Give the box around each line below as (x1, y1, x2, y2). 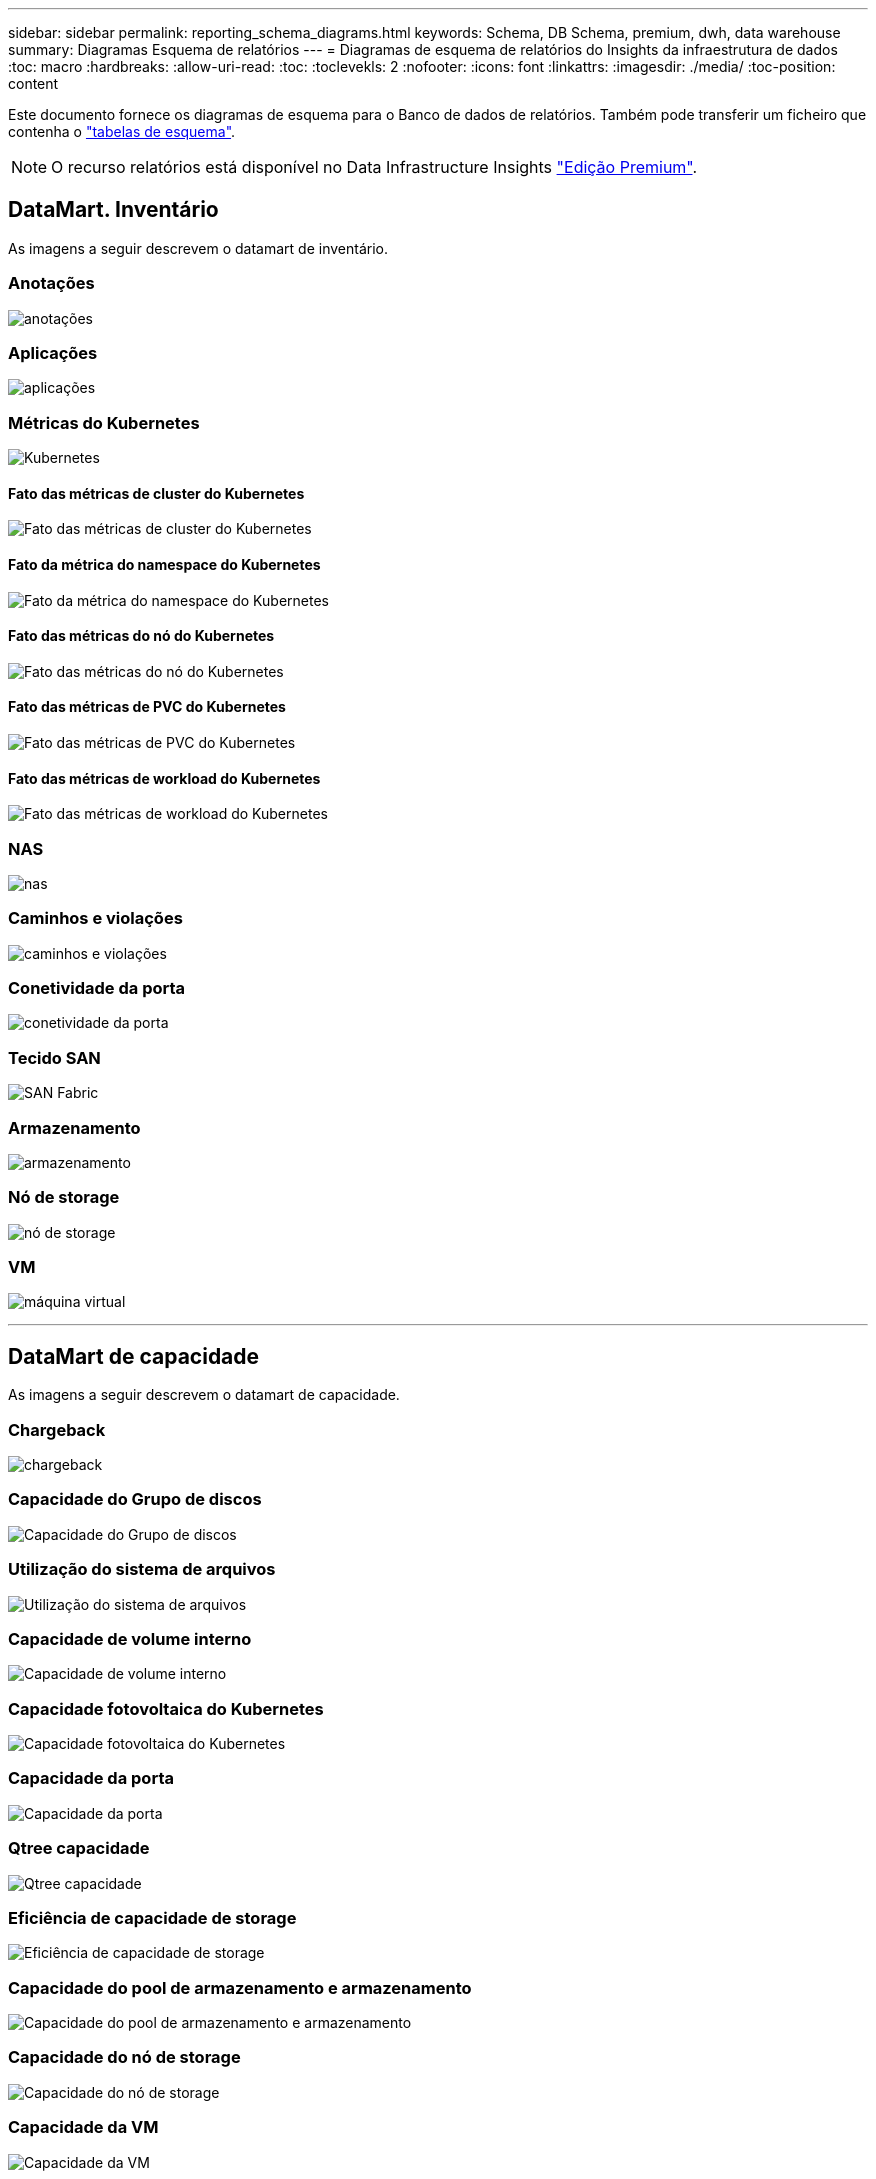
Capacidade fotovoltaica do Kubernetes (8, 1698, 324, 1719)
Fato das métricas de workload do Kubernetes (8, 769, 321, 787)
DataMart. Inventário (8, 197, 219, 223)
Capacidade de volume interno (8, 1628, 252, 1649)
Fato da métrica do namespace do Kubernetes (8, 555, 321, 573)
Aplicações (8, 342, 98, 363)
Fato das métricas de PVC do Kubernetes (8, 698, 286, 716)
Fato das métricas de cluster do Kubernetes (8, 484, 305, 502)
